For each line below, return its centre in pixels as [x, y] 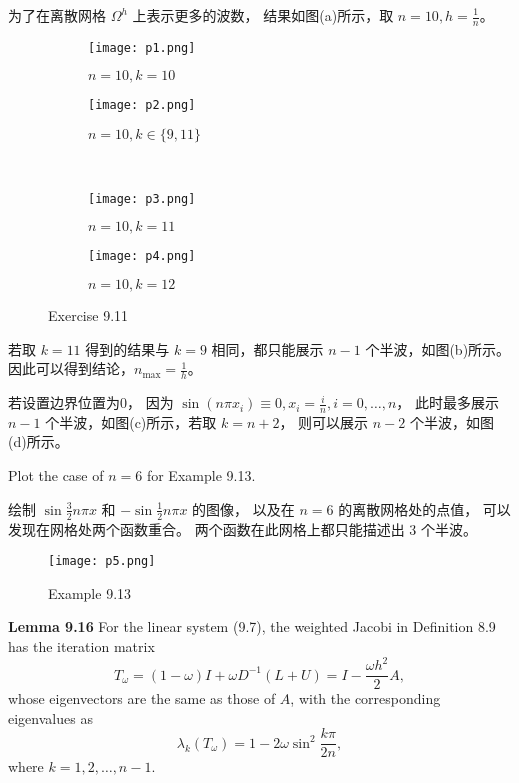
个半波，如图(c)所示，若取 [131, 421]
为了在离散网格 [57, 15]
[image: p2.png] [142, 105]
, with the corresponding [365, 698]
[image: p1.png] [142, 47]
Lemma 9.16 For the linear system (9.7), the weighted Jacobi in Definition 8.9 [252, 626]
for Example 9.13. [201, 475]
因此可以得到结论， [71, 368]
